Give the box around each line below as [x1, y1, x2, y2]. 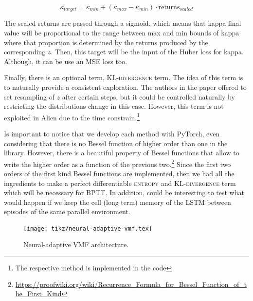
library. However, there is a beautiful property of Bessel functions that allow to [4, 148, 239, 158]
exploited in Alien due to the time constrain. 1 [4, 111, 140, 122]
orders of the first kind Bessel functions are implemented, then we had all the [4, 168, 235, 179]
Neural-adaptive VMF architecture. [23, 239, 129, 249]
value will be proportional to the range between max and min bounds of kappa [4, 28, 239, 38]
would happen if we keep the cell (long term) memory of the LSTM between [4, 197, 231, 207]
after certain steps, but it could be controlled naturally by [62, 91, 235, 101]
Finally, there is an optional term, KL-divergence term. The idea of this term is [4, 72, 243, 83]
